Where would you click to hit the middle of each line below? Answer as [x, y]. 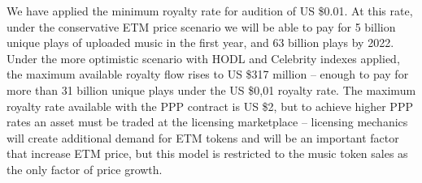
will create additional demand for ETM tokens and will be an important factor [203, 137]
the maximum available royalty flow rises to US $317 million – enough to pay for [208, 74]
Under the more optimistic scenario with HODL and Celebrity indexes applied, [203, 58]
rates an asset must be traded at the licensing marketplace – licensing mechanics [207, 122]
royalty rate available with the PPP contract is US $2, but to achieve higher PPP [210, 106]
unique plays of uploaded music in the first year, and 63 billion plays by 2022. [200, 43]
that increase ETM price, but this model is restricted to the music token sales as [207, 153]
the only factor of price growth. [85, 169]
